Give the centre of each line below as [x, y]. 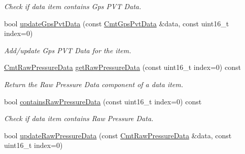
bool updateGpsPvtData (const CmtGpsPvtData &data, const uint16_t [117, 23]
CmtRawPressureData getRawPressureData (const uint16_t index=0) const [123, 67]
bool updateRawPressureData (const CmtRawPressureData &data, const [118, 135]
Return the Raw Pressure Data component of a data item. [94, 84]
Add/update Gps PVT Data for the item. [68, 50]
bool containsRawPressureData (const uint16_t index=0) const [103, 101]
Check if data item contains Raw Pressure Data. [79, 118]
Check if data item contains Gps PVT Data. [73, 6]
